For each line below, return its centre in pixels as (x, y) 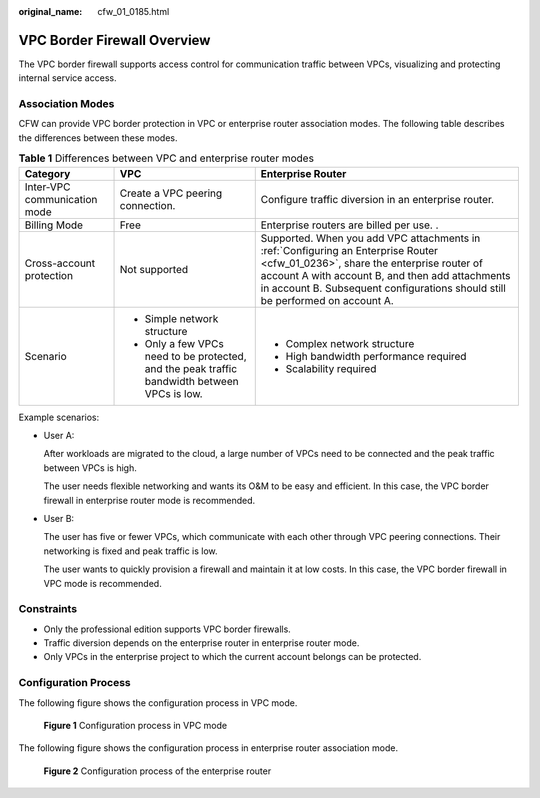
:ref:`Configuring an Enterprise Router (349, 250)
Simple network (181, 318)
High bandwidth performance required (376, 356)
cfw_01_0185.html (133, 11)
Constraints (48, 609)
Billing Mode (54, 225)
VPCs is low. (174, 393)
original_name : (50, 11)
